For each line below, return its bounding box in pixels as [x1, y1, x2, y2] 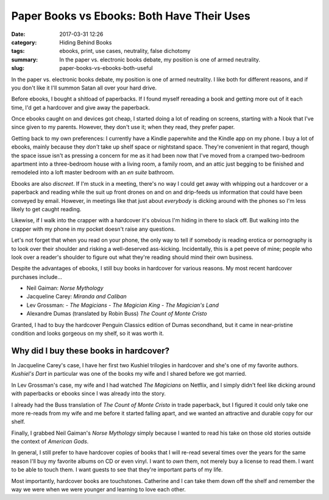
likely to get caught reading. [11, 205, 82, 213]
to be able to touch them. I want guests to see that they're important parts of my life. [11, 466, 223, 473]
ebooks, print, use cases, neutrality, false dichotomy [59, 48, 191, 55]
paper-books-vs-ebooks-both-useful [59, 65, 154, 72]
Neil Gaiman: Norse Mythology [26, 284, 104, 292]
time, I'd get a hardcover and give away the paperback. [11, 104, 150, 111]
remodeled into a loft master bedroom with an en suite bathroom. [11, 169, 175, 176]
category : [11, 38, 37, 46]
